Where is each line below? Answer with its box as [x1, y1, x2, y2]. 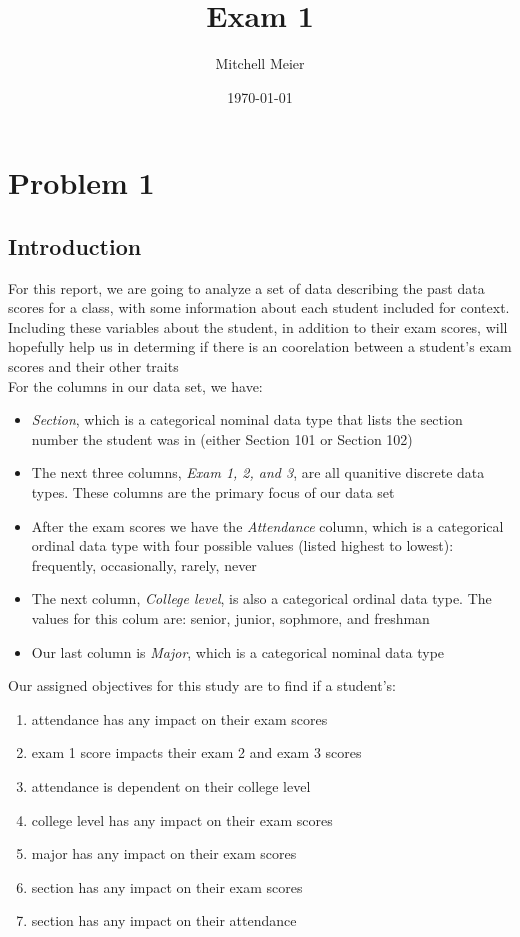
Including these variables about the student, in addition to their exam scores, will [8, 316, 508, 337]
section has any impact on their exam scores [31, 876, 303, 897]
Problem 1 [8, 162, 155, 203]
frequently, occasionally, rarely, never [31, 554, 257, 575]
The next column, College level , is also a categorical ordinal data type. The [31, 588, 492, 609]
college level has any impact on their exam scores [31, 809, 333, 830]
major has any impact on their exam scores [31, 843, 297, 864]
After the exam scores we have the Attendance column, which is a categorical [31, 515, 504, 536]
